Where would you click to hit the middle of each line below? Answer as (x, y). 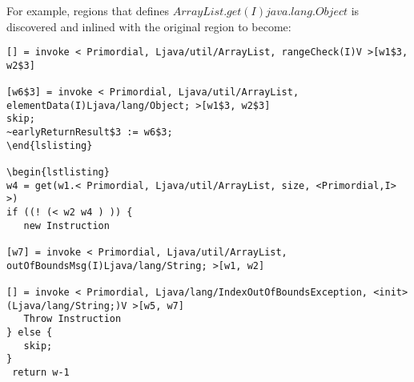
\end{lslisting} (50, 145)
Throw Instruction (72, 319)
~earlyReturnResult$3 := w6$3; (90, 133)
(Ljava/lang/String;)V (67, 306)
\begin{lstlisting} (58, 173)
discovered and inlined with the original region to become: (149, 26)
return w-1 (41, 372)
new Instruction (66, 225)
